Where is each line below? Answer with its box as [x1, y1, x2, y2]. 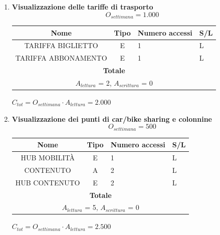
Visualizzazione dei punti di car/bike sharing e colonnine [12, 113, 212, 124]
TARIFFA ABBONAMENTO [15, 53, 107, 63]
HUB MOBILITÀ [21, 152, 75, 162]
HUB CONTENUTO [15, 177, 80, 187]
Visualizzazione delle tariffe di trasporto [12, 2, 153, 12]
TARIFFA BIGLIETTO [24, 40, 98, 51]
